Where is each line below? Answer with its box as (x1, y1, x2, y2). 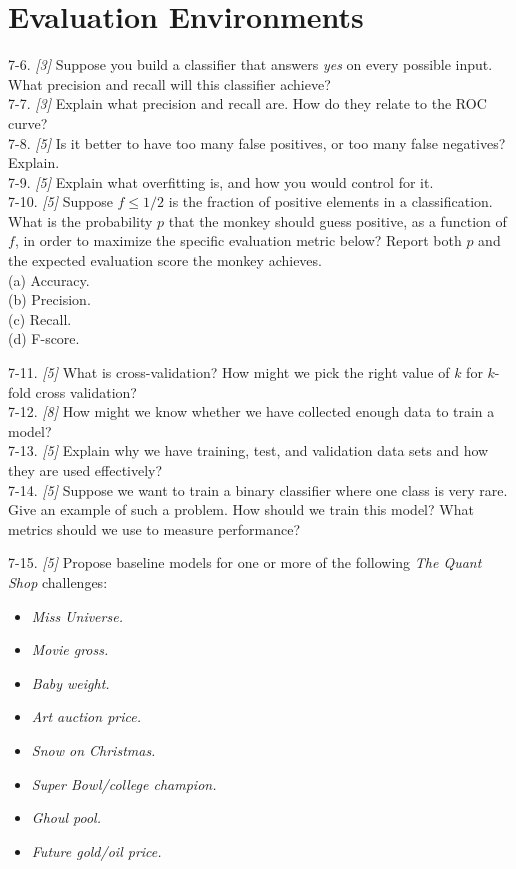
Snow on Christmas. (31, 739, 156, 760)
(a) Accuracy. (8, 269, 90, 290)
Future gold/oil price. (31, 840, 162, 861)
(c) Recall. (8, 308, 72, 329)
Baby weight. (31, 672, 110, 693)
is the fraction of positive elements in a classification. (168, 191, 493, 212)
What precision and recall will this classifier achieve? (8, 73, 331, 94)
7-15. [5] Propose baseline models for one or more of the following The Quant (8, 552, 482, 573)
